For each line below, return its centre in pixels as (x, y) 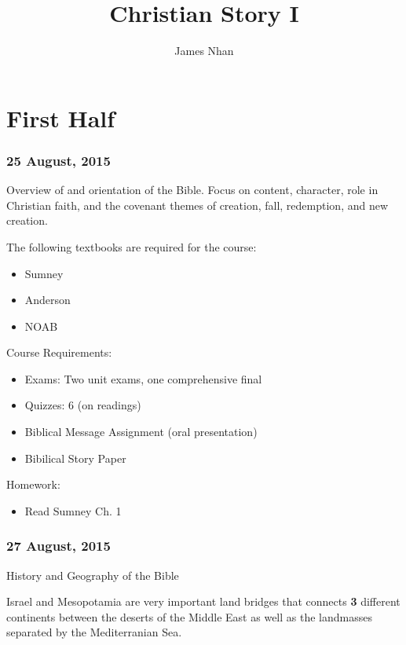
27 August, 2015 (59, 546)
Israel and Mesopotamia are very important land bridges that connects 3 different (203, 601)
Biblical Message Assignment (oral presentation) (141, 432)
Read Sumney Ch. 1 (73, 510)
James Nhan (204, 51)
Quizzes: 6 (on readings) (83, 405)
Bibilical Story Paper (75, 458)
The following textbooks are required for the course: (132, 246)
